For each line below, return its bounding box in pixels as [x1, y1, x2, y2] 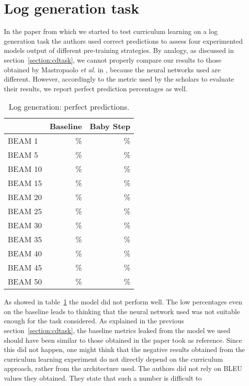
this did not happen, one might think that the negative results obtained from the [4, 344, 245, 354]
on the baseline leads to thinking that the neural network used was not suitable [4, 306, 240, 316]
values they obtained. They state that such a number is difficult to [4, 373, 202, 383]
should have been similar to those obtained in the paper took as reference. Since [4, 335, 242, 345]
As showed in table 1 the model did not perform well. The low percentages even [4, 297, 243, 307]
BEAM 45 [8, 262, 42, 273]
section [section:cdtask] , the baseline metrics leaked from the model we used [4, 325, 231, 336]
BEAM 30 [8, 219, 42, 231]
